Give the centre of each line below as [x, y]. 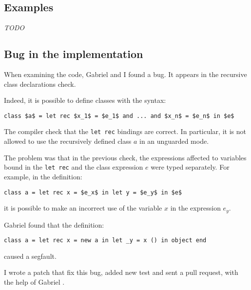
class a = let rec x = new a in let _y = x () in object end [105, 241]
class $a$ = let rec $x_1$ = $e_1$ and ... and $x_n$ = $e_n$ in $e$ [119, 116]
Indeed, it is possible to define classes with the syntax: [85, 100]
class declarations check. [40, 84]
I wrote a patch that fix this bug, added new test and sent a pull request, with [121, 272]
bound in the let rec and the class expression [74, 167]
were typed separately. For [190, 167]
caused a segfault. [30, 256]
